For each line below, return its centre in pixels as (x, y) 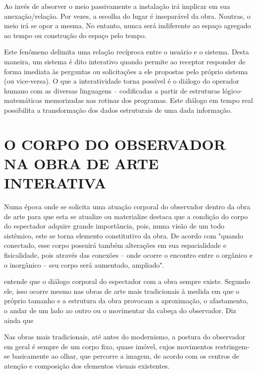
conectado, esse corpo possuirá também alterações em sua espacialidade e (115, 245)
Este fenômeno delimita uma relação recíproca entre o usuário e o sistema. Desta (127, 52)
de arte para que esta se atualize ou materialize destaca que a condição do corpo (126, 216)
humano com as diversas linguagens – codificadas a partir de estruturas (112, 90)
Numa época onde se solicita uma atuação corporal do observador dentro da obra (127, 207)
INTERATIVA (55, 183)
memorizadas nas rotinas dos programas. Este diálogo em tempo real (149, 100)
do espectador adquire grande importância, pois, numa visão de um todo (114, 226)
